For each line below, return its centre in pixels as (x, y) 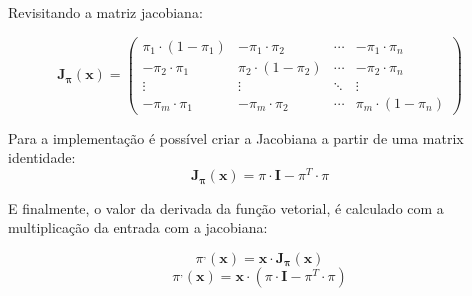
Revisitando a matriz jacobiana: (105, 12)
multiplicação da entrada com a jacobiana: (138, 227)
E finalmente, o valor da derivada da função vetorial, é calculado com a (226, 207)
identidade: (42, 157)
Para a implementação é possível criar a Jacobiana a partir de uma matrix (236, 137)
